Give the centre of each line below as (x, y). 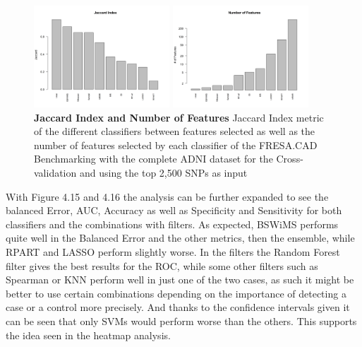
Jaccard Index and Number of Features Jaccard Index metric (179, 117)
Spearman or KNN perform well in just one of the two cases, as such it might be (180, 280)
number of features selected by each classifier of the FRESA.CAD (176, 145)
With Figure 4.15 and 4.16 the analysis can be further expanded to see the (167, 196)
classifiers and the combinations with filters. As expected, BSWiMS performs (172, 224)
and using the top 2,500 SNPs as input (163, 172)
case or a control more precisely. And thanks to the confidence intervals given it (178, 307)
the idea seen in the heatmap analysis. (88, 335)
